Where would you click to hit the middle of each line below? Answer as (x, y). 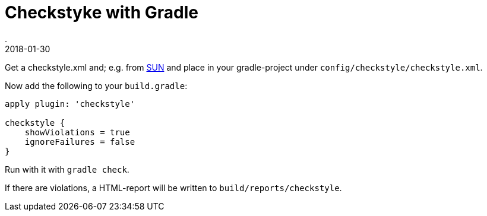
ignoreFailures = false (80, 142)
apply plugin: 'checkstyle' (70, 104)
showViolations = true (77, 132)
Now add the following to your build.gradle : (96, 85)
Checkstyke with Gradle (102, 12)
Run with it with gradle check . (67, 169)
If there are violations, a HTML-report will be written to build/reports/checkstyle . (173, 188)
